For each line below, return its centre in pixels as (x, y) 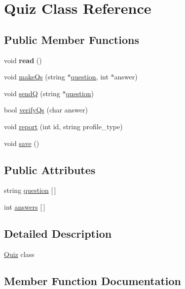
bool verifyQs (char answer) (46, 110)
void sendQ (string (32, 93)
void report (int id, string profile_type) (63, 126)
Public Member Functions (72, 39)
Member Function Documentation (93, 280)
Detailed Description (58, 233)
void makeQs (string (35, 77)
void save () (22, 143)
